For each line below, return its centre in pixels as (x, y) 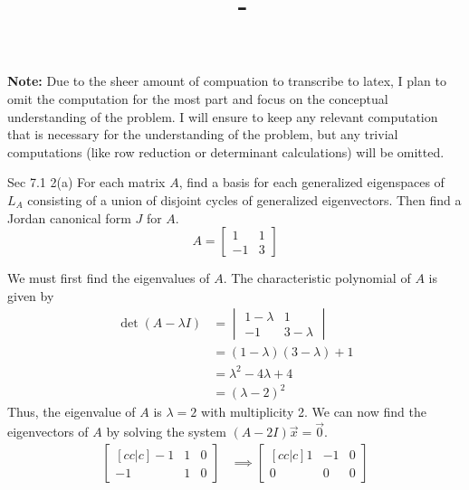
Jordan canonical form (69, 217)
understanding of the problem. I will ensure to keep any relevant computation (223, 116)
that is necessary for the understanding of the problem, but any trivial (203, 134)
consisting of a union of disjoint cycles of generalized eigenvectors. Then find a (244, 199)
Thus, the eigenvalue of (72, 412)
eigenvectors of (48, 432)
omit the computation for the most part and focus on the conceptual (198, 98)
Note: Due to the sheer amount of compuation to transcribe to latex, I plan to (227, 81)
